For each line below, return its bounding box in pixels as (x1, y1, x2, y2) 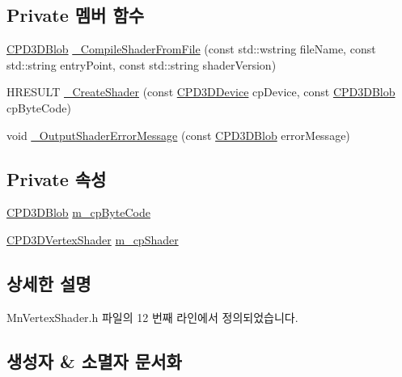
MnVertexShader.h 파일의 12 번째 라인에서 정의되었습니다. (6, 308, 298, 325)
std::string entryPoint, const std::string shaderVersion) (6, 56, 277, 73)
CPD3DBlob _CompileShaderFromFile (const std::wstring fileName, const (6, 40, 376, 57)
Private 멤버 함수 (6, 2, 145, 28)
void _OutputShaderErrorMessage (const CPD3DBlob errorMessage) (6, 126, 350, 143)
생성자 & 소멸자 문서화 (6, 348, 182, 373)
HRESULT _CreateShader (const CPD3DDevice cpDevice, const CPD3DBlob (6, 83, 396, 100)
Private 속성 (6, 166, 107, 191)
